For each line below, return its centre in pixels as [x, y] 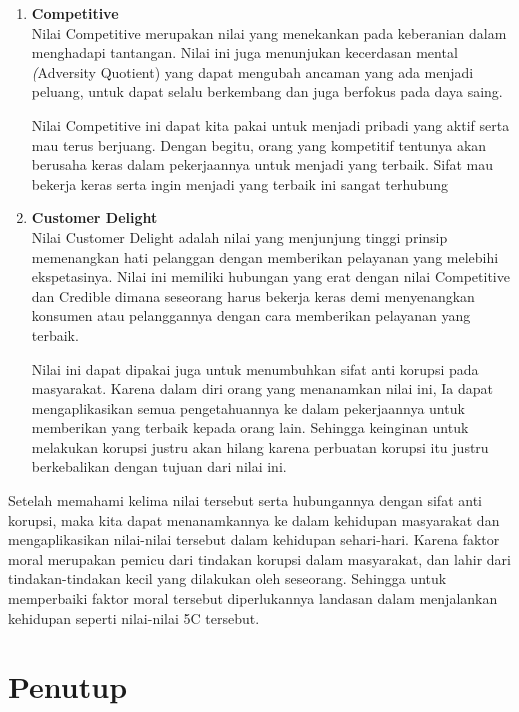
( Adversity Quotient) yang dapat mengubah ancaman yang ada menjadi [252, 71]
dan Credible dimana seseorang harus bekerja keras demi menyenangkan [253, 295]
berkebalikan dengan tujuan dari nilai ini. [159, 466]
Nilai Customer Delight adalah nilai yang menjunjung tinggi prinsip [239, 236]
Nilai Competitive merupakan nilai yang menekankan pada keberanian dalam [269, 32]
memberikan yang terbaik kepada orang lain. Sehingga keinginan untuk [250, 427]
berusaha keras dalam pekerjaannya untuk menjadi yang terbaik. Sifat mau [262, 164]
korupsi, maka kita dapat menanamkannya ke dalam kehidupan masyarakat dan [254, 519]
